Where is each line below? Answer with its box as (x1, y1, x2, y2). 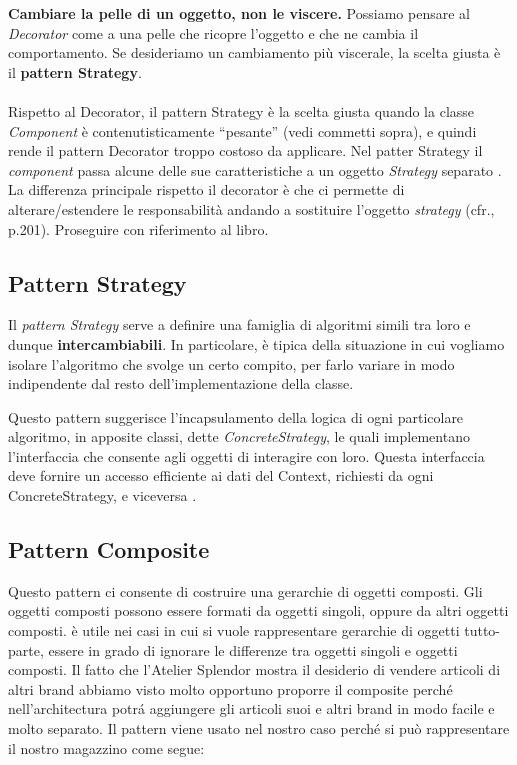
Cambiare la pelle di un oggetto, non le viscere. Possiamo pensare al (8, 3, 470, 23)
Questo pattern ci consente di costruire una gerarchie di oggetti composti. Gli (8, 580, 483, 601)
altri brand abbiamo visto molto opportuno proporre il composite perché (8, 678, 453, 699)
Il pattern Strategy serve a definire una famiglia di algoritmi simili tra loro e (8, 314, 471, 335)
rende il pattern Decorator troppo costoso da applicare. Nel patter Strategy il (8, 140, 483, 161)
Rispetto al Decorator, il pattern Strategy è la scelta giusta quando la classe (8, 100, 475, 121)
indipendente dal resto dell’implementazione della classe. (8, 373, 354, 394)
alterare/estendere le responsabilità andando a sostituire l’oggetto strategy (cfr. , (8, 198, 495, 219)
